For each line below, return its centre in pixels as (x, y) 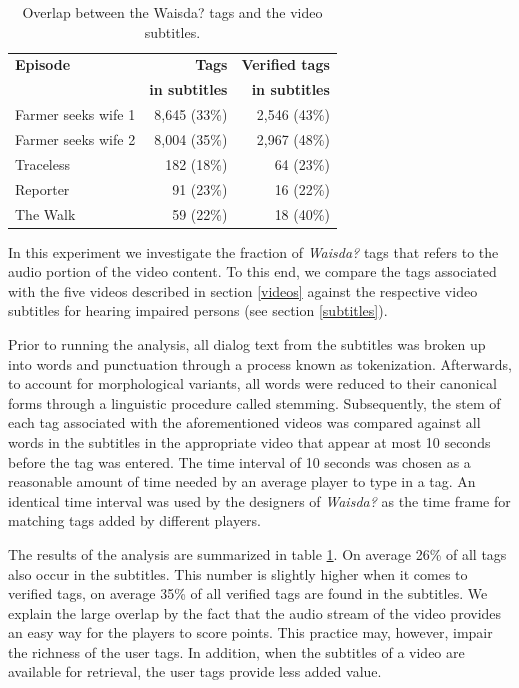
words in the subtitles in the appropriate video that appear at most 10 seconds (249, 441)
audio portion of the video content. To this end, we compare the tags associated (252, 271)
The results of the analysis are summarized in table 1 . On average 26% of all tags (257, 553)
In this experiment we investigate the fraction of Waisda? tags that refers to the (253, 251)
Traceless (43, 163)
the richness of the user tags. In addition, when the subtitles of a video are (236, 651)
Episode (43, 64)
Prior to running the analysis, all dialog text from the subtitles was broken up (247, 343)
